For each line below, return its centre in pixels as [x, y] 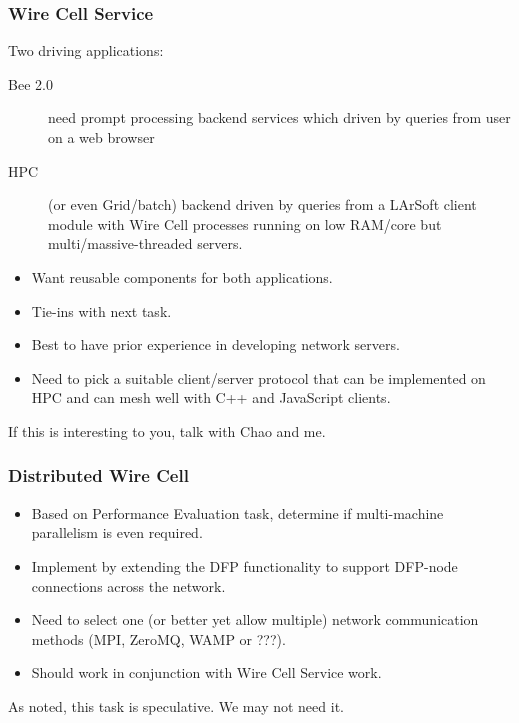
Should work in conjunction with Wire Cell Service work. [206, 672]
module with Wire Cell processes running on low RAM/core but [245, 223]
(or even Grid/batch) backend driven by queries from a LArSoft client [262, 204]
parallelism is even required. [117, 532]
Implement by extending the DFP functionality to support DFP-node [244, 565]
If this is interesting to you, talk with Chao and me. [167, 430]
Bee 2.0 [30, 83]
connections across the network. [128, 585]
